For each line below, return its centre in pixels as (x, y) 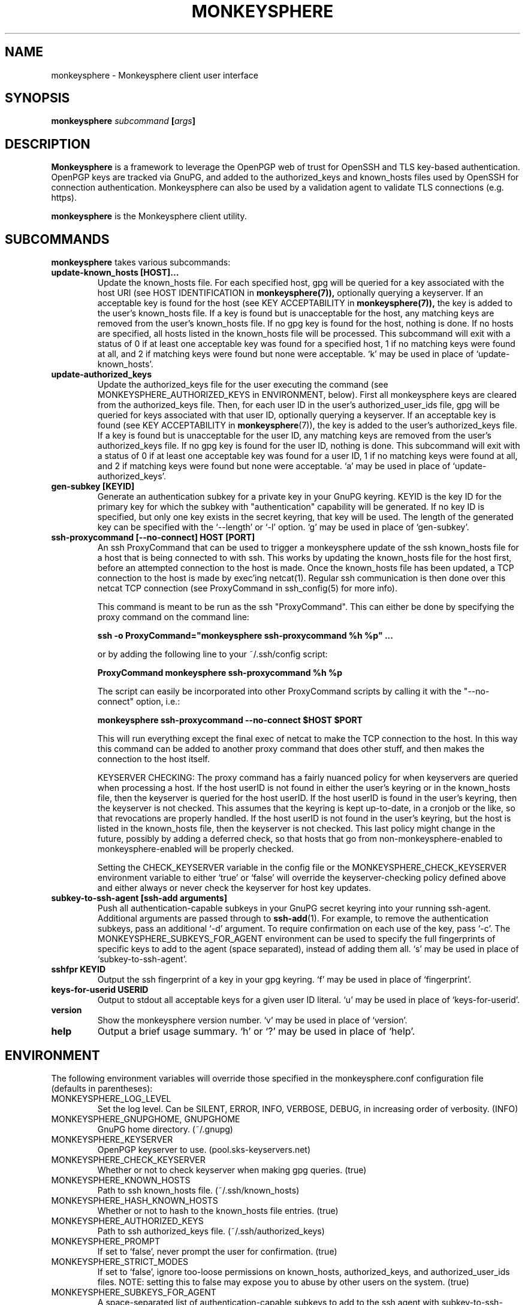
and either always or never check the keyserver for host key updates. (234, 888)
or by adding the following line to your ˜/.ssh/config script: (212, 654)
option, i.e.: (158, 702)
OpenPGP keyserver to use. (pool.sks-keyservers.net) (204, 1149)
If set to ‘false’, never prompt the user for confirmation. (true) (217, 1251)
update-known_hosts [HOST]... (115, 273)
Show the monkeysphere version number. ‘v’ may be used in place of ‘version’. (252, 1020)
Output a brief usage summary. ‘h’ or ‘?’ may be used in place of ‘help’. (256, 1031)
